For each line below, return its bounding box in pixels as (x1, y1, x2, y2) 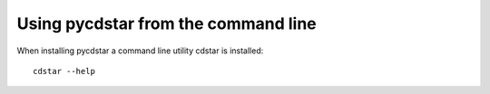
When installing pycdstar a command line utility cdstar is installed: (16, 45, 264, 56)
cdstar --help (33, 66, 95, 76)
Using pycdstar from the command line (16, 14, 317, 33)
